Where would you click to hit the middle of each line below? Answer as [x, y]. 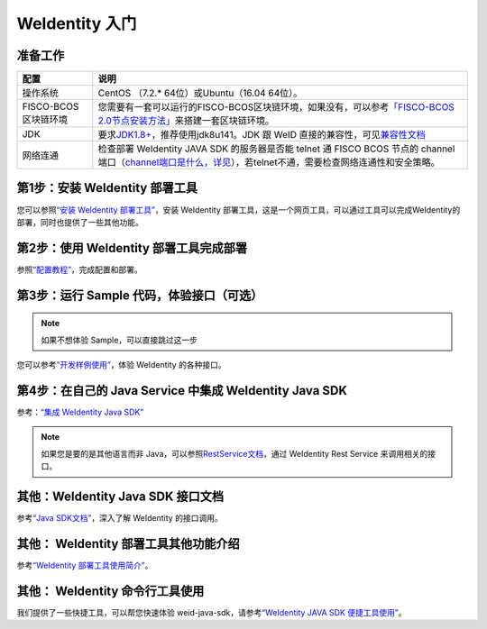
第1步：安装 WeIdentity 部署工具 [107, 188]
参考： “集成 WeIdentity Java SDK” [80, 412]
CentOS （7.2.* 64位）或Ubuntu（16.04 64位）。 [200, 93]
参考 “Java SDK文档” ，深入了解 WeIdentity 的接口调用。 [119, 518]
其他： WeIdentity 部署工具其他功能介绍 [129, 544]
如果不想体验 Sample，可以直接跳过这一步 [119, 340]
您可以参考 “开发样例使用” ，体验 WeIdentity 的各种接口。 [121, 365]
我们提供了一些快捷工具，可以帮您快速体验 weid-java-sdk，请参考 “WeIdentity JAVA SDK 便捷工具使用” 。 [211, 612]
